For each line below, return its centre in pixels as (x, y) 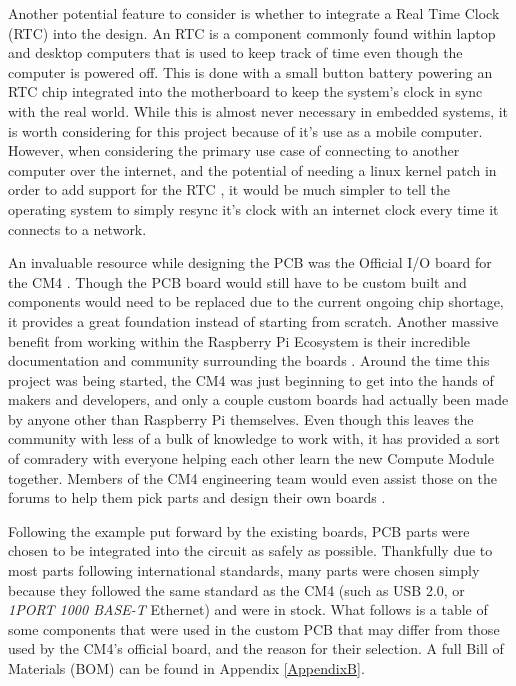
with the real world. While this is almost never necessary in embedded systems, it (258, 110)
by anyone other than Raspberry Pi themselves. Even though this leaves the (241, 418)
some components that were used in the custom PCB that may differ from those (254, 628)
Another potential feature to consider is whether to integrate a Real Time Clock (254, 13)
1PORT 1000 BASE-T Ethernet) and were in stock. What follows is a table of (248, 609)
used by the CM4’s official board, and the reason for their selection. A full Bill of (256, 648)
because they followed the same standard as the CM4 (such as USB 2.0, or (236, 589)
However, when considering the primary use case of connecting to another (234, 150)
